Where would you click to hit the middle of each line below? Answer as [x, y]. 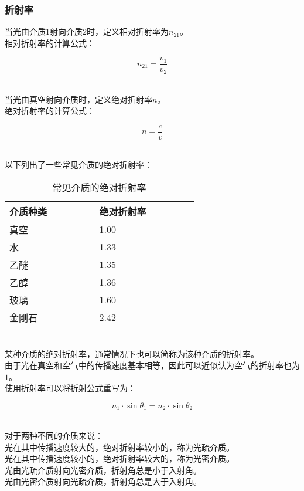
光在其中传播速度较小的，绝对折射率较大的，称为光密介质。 [119, 458]
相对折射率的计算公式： [50, 43]
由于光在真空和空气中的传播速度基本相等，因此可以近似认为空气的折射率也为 [152, 365]
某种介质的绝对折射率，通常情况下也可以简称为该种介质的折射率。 [132, 353]
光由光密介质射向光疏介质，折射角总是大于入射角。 [103, 481]
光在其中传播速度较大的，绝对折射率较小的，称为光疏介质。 [119, 447]
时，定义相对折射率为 [128, 31]
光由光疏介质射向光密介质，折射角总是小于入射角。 [103, 470]
